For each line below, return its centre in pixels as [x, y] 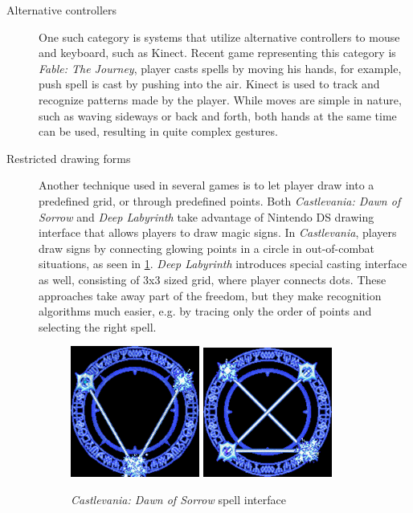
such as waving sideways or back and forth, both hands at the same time [218, 115]
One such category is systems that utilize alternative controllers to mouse [219, 37]
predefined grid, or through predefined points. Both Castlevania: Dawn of [220, 200]
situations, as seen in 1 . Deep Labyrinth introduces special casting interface [223, 264]
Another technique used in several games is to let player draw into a [206, 185]
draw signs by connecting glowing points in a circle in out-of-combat [206, 248]
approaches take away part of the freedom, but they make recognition [210, 295]
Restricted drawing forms [69, 158]
